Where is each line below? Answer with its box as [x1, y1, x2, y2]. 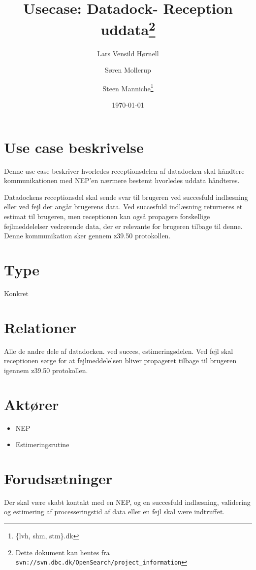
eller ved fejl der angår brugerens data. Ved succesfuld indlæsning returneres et [4, 201, 243, 212]
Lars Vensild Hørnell [97, 48, 159, 58]
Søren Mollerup [105, 65, 151, 75]
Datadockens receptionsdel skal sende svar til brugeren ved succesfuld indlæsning [4, 191, 248, 202]
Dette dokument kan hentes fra [15, 547, 110, 557]
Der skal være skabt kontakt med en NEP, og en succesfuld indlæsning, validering [4, 496, 251, 507]
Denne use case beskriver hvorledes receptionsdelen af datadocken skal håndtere [4, 165, 245, 176]
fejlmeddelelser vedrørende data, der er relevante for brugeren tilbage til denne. [4, 221, 243, 231]
